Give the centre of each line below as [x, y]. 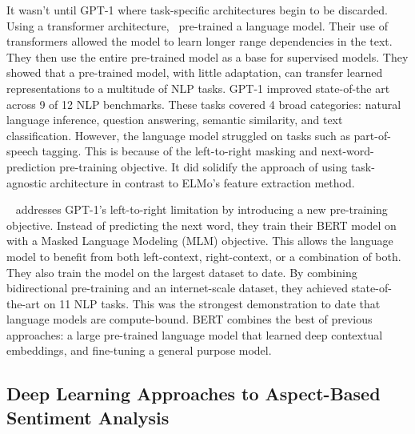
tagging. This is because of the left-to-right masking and [180, 151]
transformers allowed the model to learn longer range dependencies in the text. [200, 41]
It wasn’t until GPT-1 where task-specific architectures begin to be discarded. [197, 10]
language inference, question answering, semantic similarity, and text [175, 120]
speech [22, 151]
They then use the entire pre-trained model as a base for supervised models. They [207, 56]
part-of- [372, 135]
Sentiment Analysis [88, 417]
